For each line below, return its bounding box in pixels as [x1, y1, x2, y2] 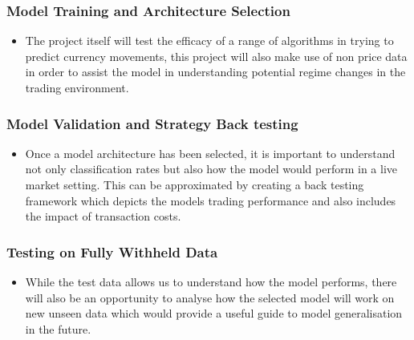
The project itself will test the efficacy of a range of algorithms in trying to [25, 32, 394, 49]
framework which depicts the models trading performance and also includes [25, 192, 396, 208]
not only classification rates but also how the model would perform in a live [25, 160, 397, 177]
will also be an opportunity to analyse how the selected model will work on [25, 289, 395, 306]
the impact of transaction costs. [25, 208, 181, 225]
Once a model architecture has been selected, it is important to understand [25, 144, 396, 161]
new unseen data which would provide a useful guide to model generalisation [25, 305, 403, 322]
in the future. [25, 320, 91, 337]
